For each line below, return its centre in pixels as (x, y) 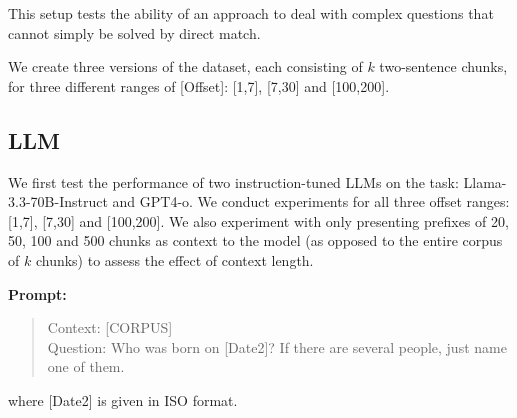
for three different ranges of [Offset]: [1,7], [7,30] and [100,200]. (199, 85)
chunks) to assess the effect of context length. (174, 259)
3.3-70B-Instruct (58, 201)
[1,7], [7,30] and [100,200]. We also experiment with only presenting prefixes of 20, (258, 220)
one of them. (86, 366)
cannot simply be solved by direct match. (134, 32)
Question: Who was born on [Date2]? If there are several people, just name (277, 346)
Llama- (485, 181)
